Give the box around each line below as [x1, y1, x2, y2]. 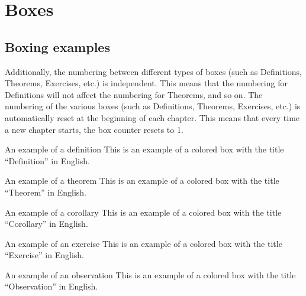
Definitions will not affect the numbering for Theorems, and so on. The [5, 88, 263, 100]
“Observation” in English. [5, 280, 98, 292]
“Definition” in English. [5, 154, 91, 167]
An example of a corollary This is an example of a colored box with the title [5, 206, 282, 218]
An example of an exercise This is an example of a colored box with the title [5, 237, 282, 249]
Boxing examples [5, 37, 110, 56]
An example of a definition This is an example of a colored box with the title [5, 143, 284, 155]
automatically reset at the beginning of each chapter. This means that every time [5, 111, 300, 123]
